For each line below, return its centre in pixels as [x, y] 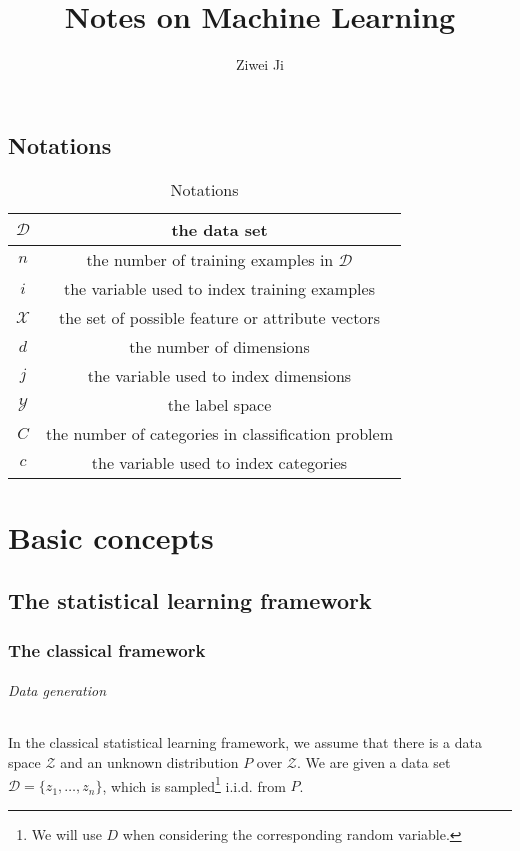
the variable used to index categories [219, 462]
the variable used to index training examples [219, 288]
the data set [219, 229]
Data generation [57, 690]
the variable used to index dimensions [219, 375]
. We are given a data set [374, 761]
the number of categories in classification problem [219, 433]
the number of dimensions [219, 346]
